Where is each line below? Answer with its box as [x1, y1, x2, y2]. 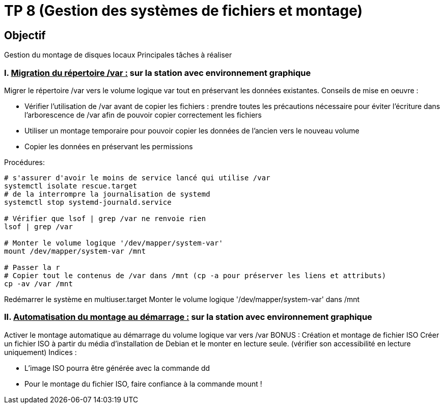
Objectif [4, 29, 46, 42]
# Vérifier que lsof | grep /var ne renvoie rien [4, 214, 206, 223]
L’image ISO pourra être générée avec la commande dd [24, 363, 210, 372]
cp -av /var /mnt [4, 279, 73, 288]
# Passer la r [4, 263, 60, 271]
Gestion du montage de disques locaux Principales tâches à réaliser [4, 50, 232, 60]
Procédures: [4, 157, 45, 167]
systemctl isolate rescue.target [4, 181, 137, 190]
